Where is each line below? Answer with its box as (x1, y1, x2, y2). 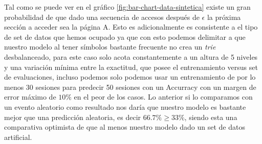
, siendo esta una (184, 111, 237, 122)
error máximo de (4, 91, 56, 102)
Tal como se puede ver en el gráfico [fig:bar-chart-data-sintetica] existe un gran (4, 2, 251, 12)
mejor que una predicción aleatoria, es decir (4, 111, 141, 122)
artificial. (4, 131, 32, 142)
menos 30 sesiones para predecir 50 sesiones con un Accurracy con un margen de (4, 81, 256, 92)
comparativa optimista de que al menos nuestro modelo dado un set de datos (4, 122, 245, 132)
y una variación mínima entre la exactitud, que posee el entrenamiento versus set (4, 61, 258, 72)
